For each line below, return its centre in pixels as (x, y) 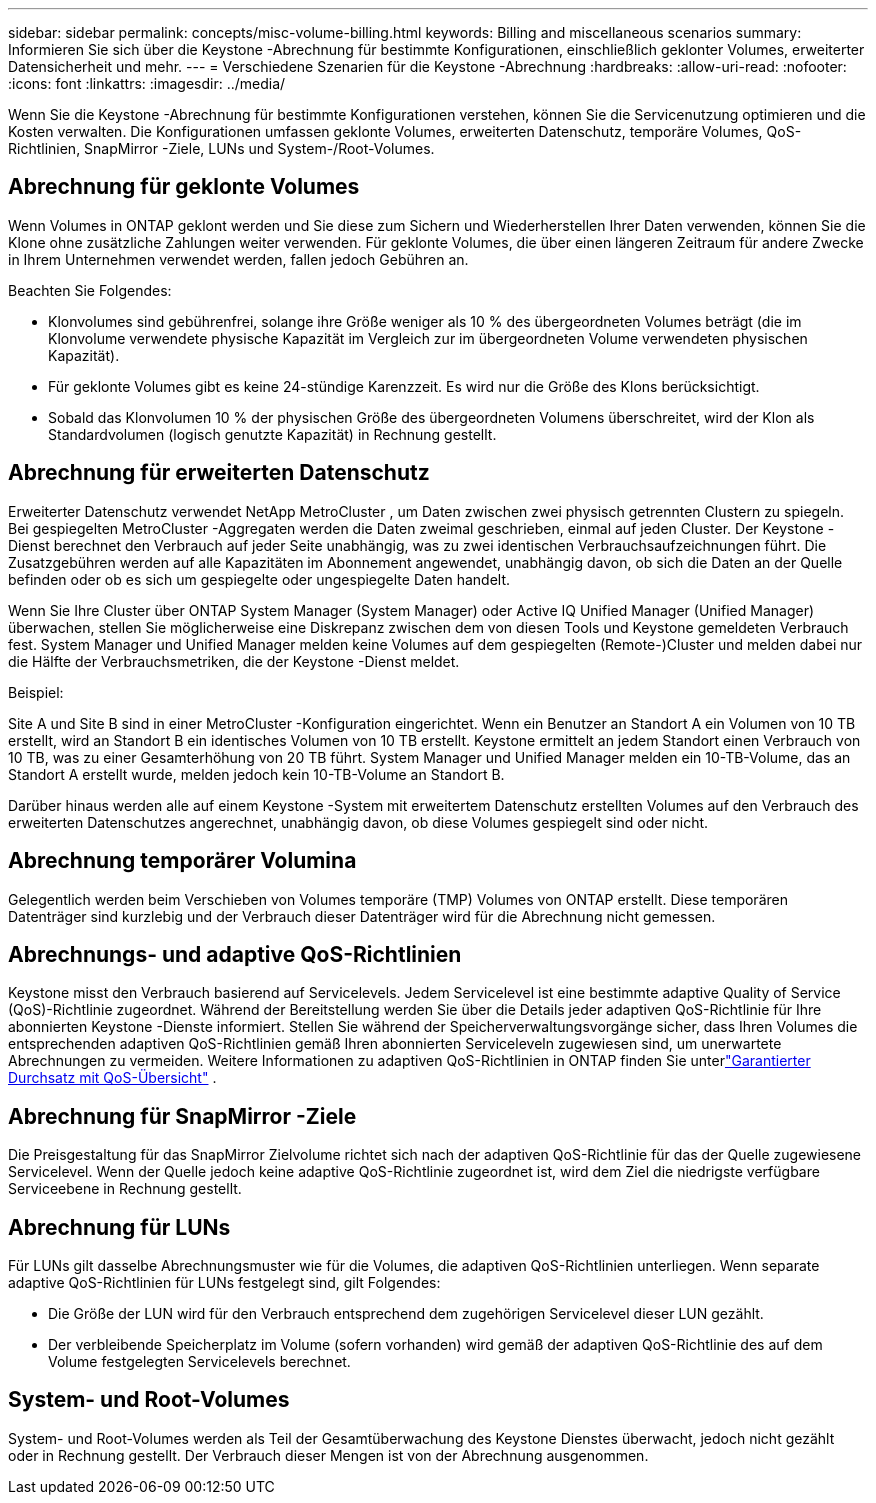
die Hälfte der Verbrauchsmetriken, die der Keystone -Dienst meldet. (234, 661)
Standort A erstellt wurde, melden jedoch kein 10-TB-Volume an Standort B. (256, 774)
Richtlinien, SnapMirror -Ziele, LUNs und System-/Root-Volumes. (221, 148)
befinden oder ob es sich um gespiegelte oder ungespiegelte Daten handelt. (259, 579)
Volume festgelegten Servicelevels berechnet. (199, 1362)
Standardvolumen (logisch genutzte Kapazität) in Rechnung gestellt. (272, 434)
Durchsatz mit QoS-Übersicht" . (112, 1078)
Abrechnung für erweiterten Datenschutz (219, 473)
